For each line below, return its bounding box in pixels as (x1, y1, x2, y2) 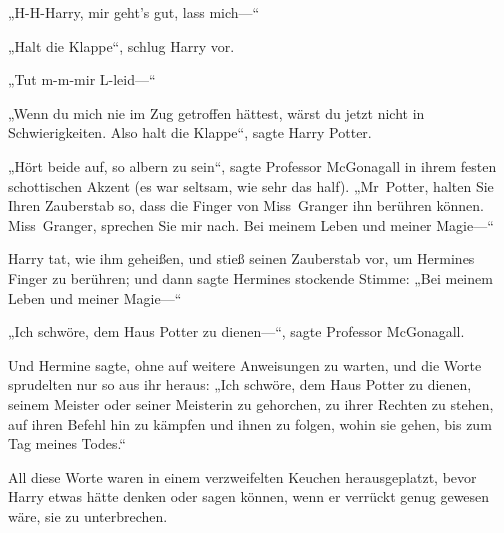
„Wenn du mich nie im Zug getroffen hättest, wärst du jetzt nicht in (8, 102, 425, 123)
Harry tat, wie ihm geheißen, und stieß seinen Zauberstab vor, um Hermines (8, 248, 475, 269)
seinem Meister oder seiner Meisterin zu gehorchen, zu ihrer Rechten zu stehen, (8, 393, 494, 414)
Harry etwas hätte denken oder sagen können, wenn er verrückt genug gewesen (8, 486, 490, 507)
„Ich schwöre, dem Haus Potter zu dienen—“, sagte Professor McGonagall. (8, 321, 465, 342)
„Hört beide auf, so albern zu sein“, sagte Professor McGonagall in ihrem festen (8, 155, 497, 176)
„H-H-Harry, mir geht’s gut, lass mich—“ (8, 2, 260, 22)
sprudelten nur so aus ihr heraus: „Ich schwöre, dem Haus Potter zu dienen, (8, 374, 472, 395)
